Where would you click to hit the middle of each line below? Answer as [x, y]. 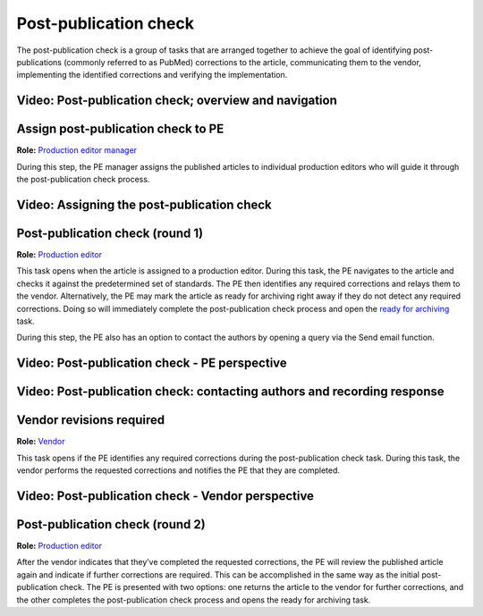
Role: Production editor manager [77, 150]
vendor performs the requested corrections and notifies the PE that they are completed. [178, 470]
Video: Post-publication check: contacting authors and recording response [230, 392]
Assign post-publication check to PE [120, 129]
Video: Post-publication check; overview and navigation [177, 101]
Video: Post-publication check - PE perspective [152, 363]
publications [39, 62]
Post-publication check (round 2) [111, 524]
